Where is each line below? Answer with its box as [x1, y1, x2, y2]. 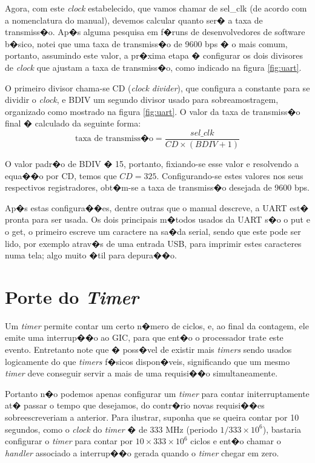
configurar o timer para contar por [5, 435, 133, 447]
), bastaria [262, 422, 301, 435]
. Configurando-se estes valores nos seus [156, 169, 303, 182]
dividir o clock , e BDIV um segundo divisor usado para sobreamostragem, [5, 93, 279, 106]
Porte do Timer [5, 284, 139, 309]
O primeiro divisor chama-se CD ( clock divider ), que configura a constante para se [5, 81, 310, 94]
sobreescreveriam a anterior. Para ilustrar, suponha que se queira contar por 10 [5, 411, 299, 424]
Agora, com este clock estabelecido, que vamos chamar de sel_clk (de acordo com [5, 2, 307, 14]
